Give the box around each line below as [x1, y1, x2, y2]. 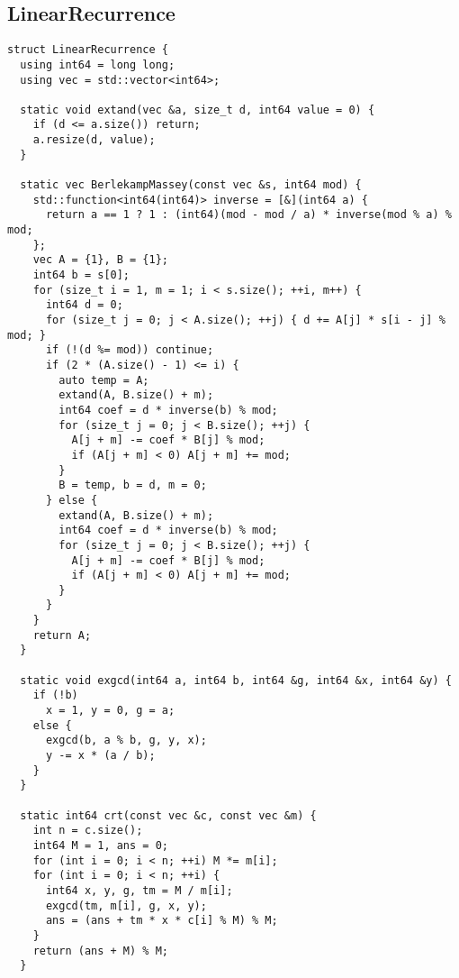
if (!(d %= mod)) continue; [45, 343, 214, 357]
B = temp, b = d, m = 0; [58, 479, 207, 492]
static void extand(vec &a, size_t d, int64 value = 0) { [20, 103, 375, 116]
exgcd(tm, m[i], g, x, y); [45, 899, 207, 912]
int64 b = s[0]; [32, 269, 130, 282]
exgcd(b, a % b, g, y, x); [45, 734, 207, 747]
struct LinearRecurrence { [7, 43, 168, 57]
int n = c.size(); [32, 824, 143, 837]
